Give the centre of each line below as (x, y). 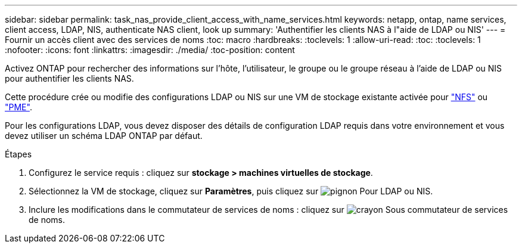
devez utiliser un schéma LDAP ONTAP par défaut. (104, 136)
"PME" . (18, 107)
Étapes (18, 154)
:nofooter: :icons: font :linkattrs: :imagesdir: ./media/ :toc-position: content (150, 50)
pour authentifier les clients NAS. (69, 78)
